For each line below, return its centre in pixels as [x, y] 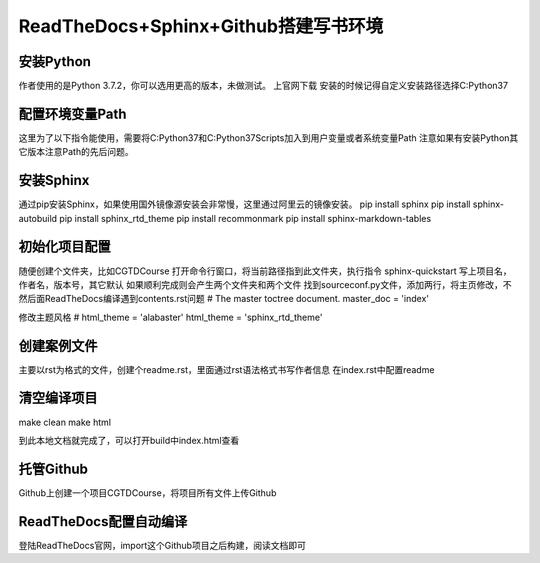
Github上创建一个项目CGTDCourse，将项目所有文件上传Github [147, 492]
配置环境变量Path [72, 113]
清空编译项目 [58, 398]
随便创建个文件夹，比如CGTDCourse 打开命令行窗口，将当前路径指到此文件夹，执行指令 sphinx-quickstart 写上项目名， [265, 271]
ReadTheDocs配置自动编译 [103, 521]
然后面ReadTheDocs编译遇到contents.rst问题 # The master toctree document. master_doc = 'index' [224, 299]
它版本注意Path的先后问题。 [76, 152]
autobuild [38, 218]
